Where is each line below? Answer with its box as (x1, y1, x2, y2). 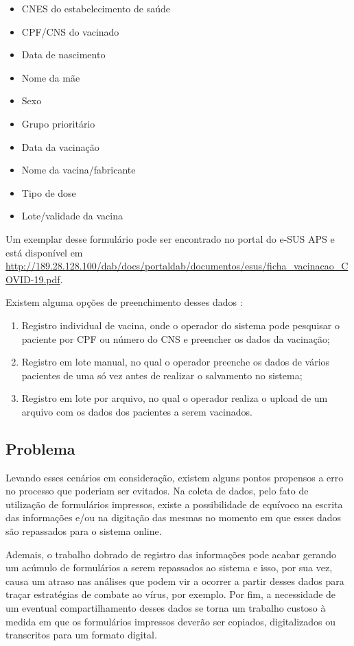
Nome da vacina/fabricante (21, 163, 136, 177)
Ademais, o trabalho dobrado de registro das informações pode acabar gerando (5, 547, 337, 561)
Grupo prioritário (21, 116, 95, 130)
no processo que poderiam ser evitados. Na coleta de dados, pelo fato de (5, 483, 309, 498)
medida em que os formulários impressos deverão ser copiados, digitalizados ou (5, 614, 336, 628)
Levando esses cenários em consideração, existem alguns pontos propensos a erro (5, 470, 344, 484)
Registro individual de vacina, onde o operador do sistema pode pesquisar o (21, 318, 340, 332)
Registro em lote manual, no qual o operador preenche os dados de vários (21, 355, 330, 369)
